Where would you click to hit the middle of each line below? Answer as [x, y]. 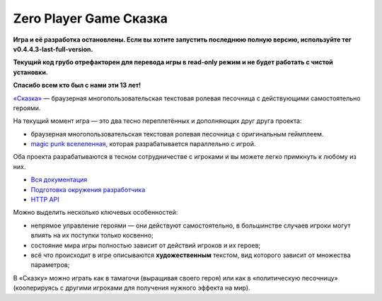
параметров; [50, 265]
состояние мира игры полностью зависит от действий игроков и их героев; [146, 245]
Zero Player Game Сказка [90, 18]
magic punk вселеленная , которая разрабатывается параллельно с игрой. [143, 144]
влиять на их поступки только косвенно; [92, 235]
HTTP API [45, 200]
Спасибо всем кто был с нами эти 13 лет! [77, 85]
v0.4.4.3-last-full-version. [53, 49]
